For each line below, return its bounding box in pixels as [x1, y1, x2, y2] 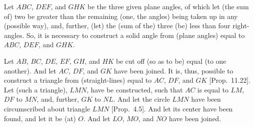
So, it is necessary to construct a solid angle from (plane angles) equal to [26, 30, 245, 40]
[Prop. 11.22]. [209, 75, 251, 85]
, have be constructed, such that [86, 84, 183, 94]
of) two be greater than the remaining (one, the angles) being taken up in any [4, 11, 238, 21]
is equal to [197, 84, 229, 94]
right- [232, 20, 250, 31]
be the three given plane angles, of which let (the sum [87, 1, 249, 11]
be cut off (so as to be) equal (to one [116, 55, 226, 66]
